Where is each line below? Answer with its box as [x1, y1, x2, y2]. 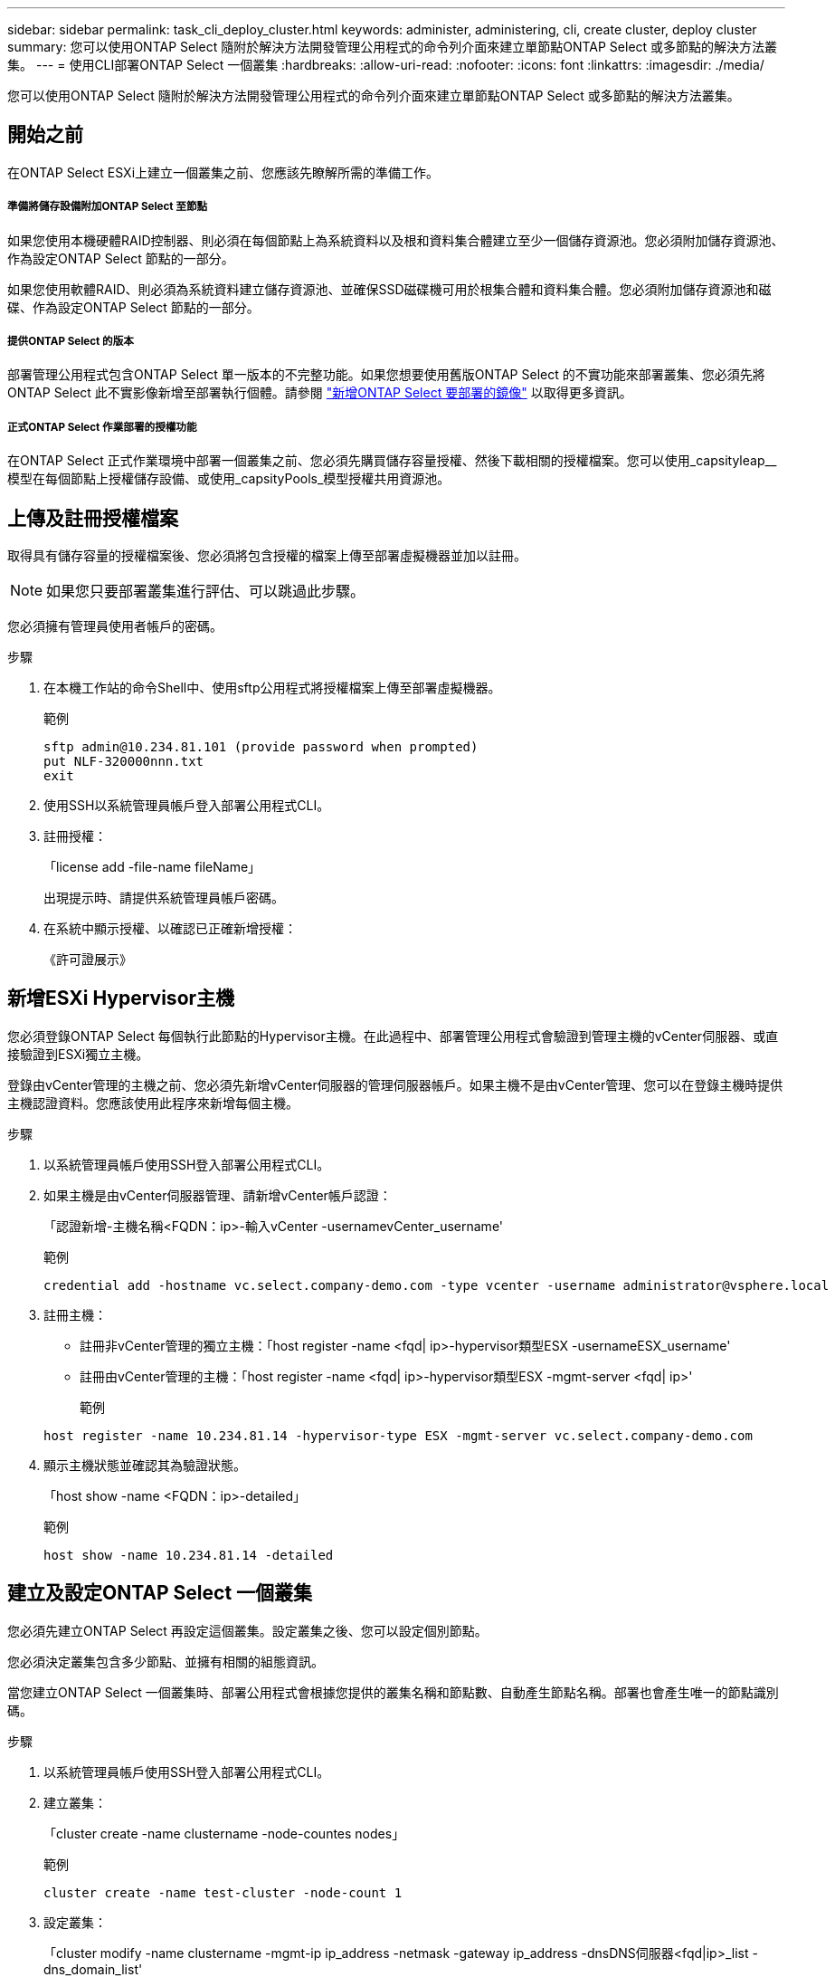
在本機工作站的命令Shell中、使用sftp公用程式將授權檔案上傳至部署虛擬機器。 [43, 680, 501, 696]
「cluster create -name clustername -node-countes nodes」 [43, 1825, 405, 1841]
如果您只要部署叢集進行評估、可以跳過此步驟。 [46, 582, 365, 601]
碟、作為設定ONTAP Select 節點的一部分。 [7, 299, 260, 315]
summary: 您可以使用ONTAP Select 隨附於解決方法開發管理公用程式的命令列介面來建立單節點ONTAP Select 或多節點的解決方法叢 [7, 39, 778, 54]
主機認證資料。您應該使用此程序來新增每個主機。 [7, 1094, 299, 1111]
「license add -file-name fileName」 [43, 859, 261, 875]
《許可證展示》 [43, 951, 132, 968]
